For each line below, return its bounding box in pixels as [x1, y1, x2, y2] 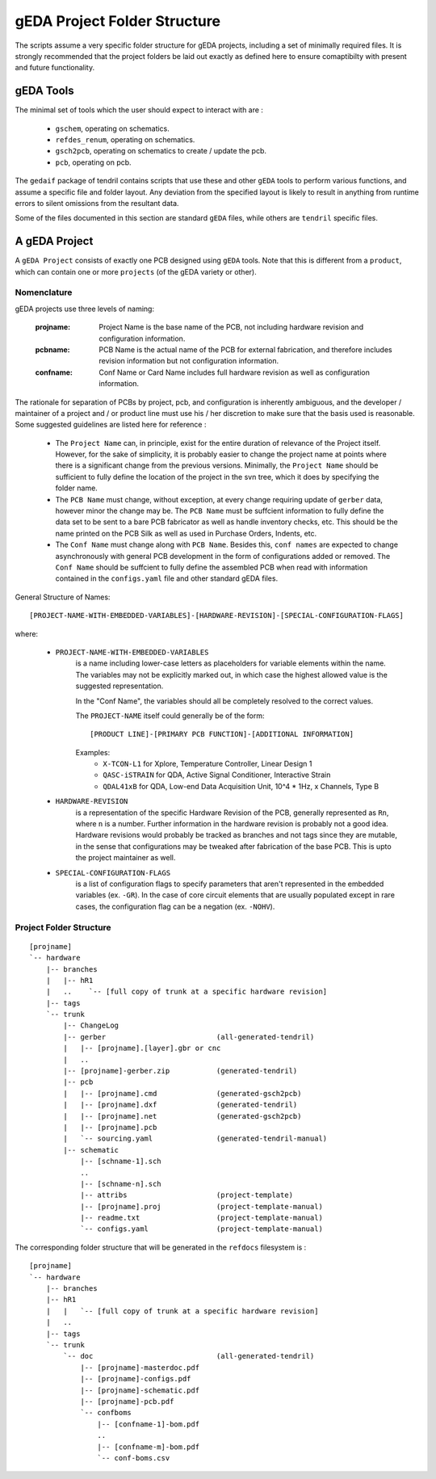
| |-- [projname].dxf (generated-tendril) [63, 1100, 298, 1110]
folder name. [55, 483, 99, 493]
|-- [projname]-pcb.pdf [80, 1397, 174, 1405]
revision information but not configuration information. [99, 356, 279, 366]
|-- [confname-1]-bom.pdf [97, 1419, 200, 1429]
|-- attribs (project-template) [80, 1191, 294, 1200]
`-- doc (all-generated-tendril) [63, 1351, 315, 1361]
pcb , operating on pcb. [55, 158, 132, 167]
